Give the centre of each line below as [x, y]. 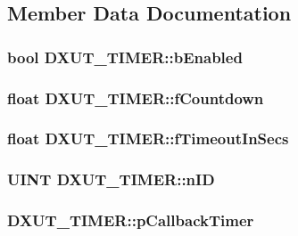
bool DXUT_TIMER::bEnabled [125, 57]
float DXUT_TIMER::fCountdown [136, 98]
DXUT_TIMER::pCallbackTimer [131, 220]
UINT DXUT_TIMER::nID [111, 179]
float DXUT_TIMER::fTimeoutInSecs [148, 138]
